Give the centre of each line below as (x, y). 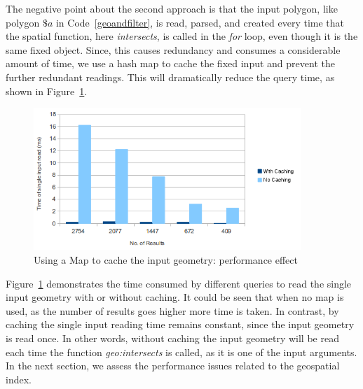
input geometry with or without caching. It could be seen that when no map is (175, 297)
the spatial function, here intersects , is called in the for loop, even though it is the (182, 36)
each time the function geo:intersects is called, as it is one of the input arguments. (181, 352)
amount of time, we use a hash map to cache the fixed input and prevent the (170, 63)
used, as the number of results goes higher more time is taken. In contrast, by (172, 310)
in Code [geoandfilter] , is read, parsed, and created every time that (200, 22)
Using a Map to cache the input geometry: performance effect (166, 260)
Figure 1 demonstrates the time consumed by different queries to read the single (179, 283)
